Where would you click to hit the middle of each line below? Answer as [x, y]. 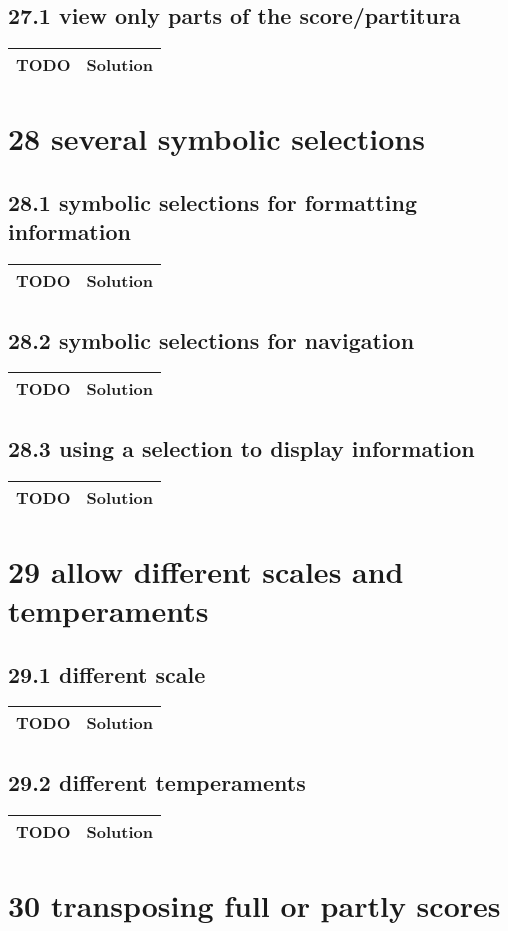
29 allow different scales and [206, 570]
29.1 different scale [107, 673]
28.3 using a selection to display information [241, 447]
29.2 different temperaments [157, 781]
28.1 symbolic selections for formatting [212, 201]
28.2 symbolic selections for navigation [211, 339]
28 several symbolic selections [216, 138]
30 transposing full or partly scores [254, 904]
